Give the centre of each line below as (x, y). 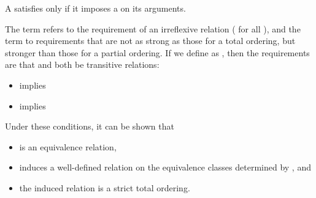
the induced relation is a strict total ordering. (105, 187)
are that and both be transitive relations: (82, 64)
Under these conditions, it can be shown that (90, 126)
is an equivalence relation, (68, 146)
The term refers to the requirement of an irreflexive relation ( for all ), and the (153, 28)
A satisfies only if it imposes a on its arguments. (95, 8)
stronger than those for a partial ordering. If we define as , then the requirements (157, 52)
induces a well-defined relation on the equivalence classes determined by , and (165, 167)
